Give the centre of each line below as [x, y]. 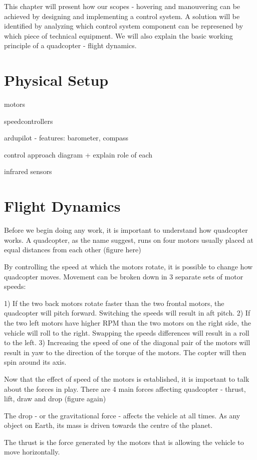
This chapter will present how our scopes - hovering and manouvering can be [122, 6]
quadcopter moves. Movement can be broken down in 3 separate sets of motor [124, 276]
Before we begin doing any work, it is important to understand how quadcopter [126, 230]
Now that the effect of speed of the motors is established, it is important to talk [127, 378]
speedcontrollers [29, 121]
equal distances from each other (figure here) [73, 250]
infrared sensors [28, 171]
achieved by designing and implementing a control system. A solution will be [122, 16]
